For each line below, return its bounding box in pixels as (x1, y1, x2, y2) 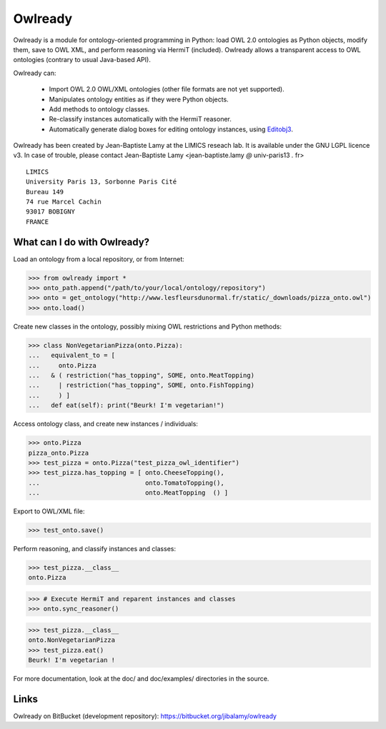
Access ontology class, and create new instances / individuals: (13, 420, 198, 428)
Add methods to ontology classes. (49, 104, 150, 114)
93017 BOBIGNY (26, 208, 75, 216)
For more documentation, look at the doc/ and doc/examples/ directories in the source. (13, 675, 269, 683)
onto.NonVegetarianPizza (28, 636, 116, 644)
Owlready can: (13, 69, 56, 77)
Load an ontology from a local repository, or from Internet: (13, 254, 185, 263)
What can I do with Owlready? (13, 236, 150, 248)
